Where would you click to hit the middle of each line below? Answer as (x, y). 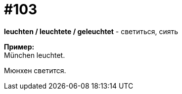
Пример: (19, 47)
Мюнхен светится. (35, 70)
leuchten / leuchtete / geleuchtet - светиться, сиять (91, 31)
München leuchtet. (35, 55)
